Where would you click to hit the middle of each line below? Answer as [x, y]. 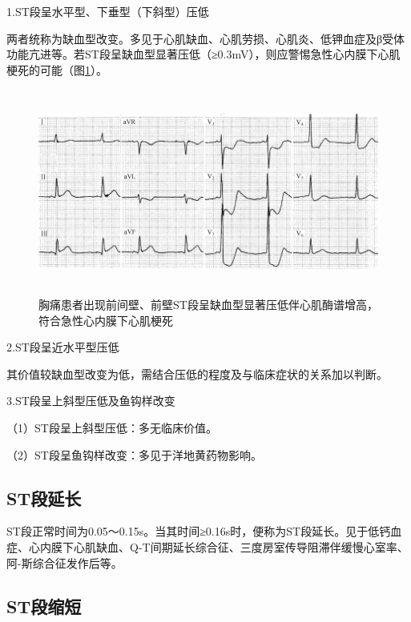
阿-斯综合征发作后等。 [64, 562]
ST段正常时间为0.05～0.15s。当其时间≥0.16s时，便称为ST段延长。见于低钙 [199, 531]
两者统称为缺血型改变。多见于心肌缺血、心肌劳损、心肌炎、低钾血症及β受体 [206, 38]
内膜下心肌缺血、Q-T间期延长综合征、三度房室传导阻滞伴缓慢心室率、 [224, 546]
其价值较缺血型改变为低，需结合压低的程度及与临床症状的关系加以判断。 [197, 373]
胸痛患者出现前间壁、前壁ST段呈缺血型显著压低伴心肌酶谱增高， [208, 304]
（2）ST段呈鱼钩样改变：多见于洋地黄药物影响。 [134, 454]
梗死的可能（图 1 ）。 [57, 69]
